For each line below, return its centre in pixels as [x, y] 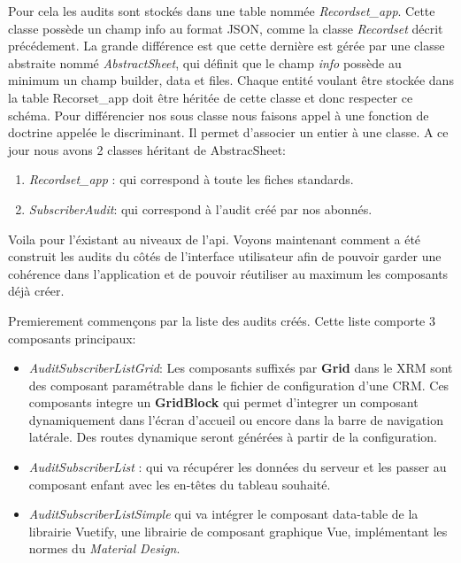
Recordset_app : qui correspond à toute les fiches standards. [191, 179]
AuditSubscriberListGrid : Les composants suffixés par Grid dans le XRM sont [241, 368]
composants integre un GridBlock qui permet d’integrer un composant [223, 402]
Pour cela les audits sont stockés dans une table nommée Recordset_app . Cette [222, 11]
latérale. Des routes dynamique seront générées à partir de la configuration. [233, 437]
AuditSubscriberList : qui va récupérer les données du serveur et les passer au [238, 467]
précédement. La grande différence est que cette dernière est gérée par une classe [227, 46]
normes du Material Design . [104, 548]
